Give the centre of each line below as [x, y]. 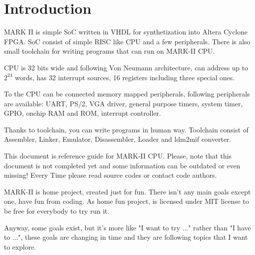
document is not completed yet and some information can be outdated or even [122, 165]
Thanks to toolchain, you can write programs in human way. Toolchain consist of [126, 129]
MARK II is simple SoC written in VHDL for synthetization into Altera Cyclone [126, 32]
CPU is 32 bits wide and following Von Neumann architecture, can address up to [126, 67]
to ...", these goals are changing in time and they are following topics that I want [126, 237]
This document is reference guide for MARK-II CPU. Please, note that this [118, 156]
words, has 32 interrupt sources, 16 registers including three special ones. [125, 77]
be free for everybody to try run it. [57, 211]
